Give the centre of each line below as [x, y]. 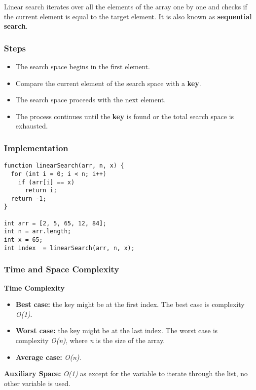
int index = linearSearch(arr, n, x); [69, 248]
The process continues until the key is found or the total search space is [125, 116]
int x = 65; [23, 240]
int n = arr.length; [38, 232]
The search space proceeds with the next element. [91, 100]
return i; [41, 191]
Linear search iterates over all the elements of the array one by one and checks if [126, 6]
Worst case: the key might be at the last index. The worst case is [117, 330]
